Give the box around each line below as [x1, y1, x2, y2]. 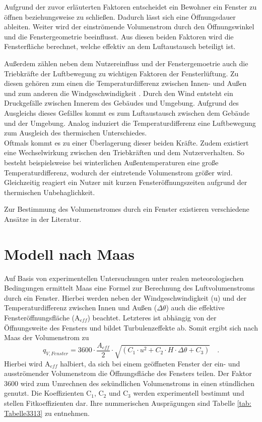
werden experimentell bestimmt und [133, 388, 244, 398]
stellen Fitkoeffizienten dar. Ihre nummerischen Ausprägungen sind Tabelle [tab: [4, 397, 251, 408]
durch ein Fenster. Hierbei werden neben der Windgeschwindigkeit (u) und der [4, 292, 247, 303]
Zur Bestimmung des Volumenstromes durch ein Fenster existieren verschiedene [4, 204, 249, 214]
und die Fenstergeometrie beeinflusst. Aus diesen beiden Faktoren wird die [4, 31, 234, 41]
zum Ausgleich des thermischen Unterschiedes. [4, 127, 147, 138]
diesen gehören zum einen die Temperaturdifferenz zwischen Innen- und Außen [4, 78, 247, 88]
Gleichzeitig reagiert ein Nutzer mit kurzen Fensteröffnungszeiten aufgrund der [4, 177, 247, 187]
